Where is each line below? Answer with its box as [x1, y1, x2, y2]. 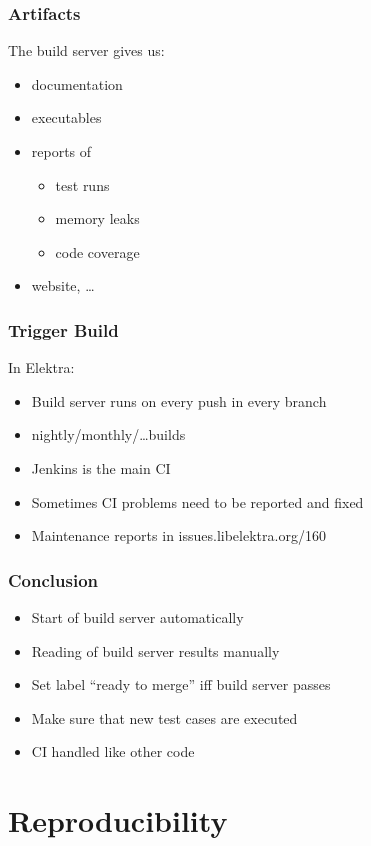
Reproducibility [8, 800, 228, 841]
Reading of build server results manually [31, 640, 280, 661]
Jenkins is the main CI [31, 457, 171, 478]
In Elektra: [8, 357, 75, 378]
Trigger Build [8, 317, 119, 342]
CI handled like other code [31, 741, 195, 762]
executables [31, 107, 102, 128]
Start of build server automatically [31, 606, 244, 627]
